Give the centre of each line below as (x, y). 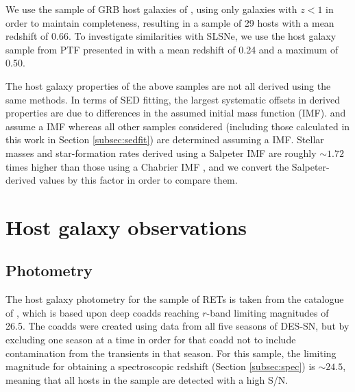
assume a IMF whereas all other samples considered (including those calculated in (178, 126)
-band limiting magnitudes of (268, 312)
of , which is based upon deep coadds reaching (102, 312)
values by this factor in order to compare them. (138, 180)
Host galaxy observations (126, 226)
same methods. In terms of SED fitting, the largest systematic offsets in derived (173, 99)
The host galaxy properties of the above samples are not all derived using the (168, 85)
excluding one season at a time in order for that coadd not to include (151, 340)
